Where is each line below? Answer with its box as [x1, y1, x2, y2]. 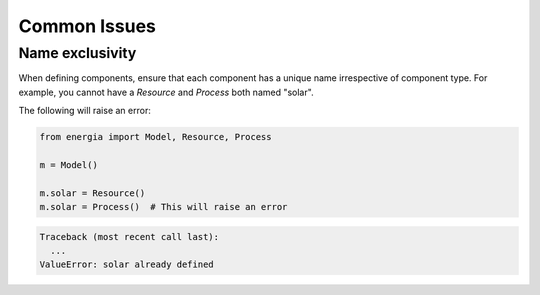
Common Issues [18, 15, 157, 37]
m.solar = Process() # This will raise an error [39, 201, 288, 213]
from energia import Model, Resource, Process [39, 131, 272, 143]
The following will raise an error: [18, 105, 152, 117]
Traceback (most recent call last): [39, 231, 220, 242]
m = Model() [39, 159, 99, 170]
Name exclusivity [18, 44, 137, 62]
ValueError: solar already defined [39, 259, 214, 270]
